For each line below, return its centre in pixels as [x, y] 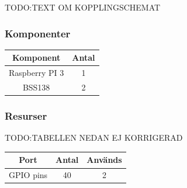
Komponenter [38, 33]
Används [104, 160]
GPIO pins [28, 175]
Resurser [26, 116]
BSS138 [36, 87]
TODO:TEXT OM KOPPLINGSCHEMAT [83, 7]
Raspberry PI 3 [37, 73]
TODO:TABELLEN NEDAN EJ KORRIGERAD [94, 137]
